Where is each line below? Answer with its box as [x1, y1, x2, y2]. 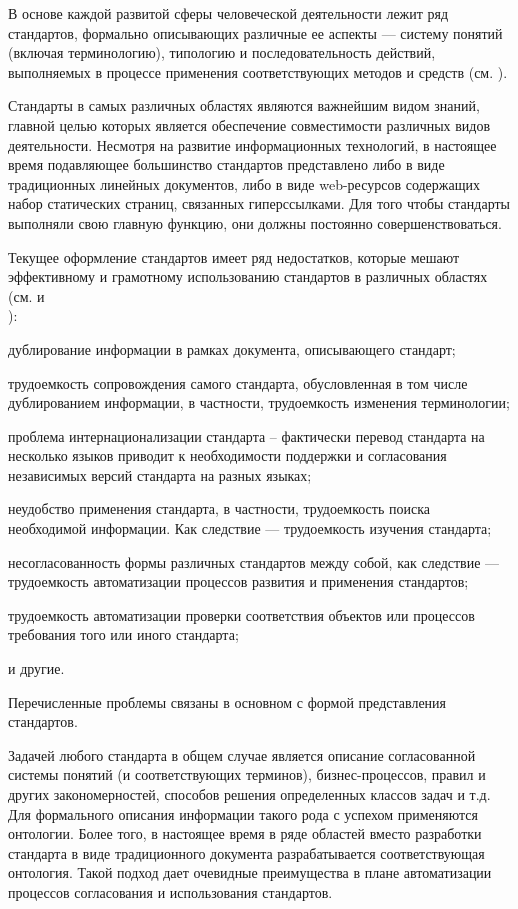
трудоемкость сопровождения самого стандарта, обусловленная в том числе [8, 372, 468, 393]
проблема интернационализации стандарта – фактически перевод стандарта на [8, 425, 485, 446]
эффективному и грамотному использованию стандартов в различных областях [8, 266, 488, 287]
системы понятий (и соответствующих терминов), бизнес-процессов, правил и [8, 764, 486, 785]
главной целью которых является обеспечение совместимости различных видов [8, 114, 491, 135]
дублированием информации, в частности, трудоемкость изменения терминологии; [8, 392, 510, 413]
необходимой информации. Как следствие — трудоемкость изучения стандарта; [8, 518, 492, 539]
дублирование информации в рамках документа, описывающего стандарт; [8, 338, 456, 359]
